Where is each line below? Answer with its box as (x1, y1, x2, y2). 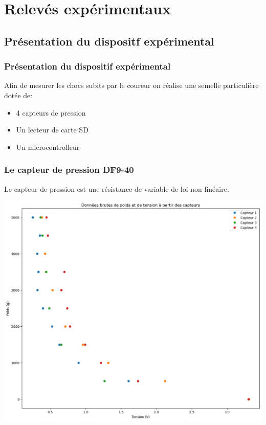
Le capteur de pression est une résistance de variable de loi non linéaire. (4, 183, 229, 194)
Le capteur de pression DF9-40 (4, 163, 134, 176)
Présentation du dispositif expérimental (4, 60, 171, 73)
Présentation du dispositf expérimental (4, 33, 214, 49)
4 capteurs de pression (16, 107, 86, 118)
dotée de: (4, 90, 33, 100)
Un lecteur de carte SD (16, 124, 88, 135)
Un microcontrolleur (16, 141, 80, 152)
